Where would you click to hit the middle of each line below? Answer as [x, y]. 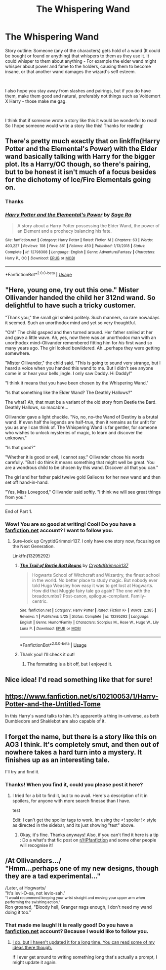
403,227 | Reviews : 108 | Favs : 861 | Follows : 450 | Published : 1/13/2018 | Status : [75, 246]
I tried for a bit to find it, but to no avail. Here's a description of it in [80, 795]
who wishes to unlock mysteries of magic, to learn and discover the [74, 432]
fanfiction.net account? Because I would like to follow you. [77, 931]
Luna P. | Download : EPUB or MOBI [50, 629]
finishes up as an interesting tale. [58, 760]
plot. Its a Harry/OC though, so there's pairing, [78, 164]
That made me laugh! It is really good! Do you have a [69, 925]
